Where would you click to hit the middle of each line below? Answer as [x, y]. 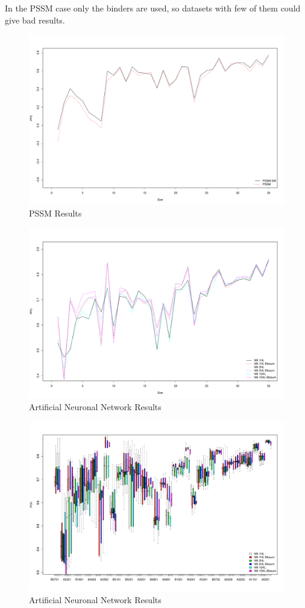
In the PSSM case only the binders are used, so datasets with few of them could [153, 8]
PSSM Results [55, 213]
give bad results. [35, 20]
